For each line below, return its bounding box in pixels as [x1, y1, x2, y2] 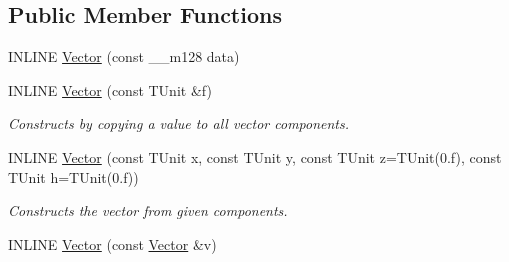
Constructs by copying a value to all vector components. [8, 113, 350, 134]
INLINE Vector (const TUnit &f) [8, 79, 212, 100]
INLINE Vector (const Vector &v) [8, 233, 217, 254]
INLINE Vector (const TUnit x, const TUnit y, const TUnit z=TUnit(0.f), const [8, 146, 502, 167]
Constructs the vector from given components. [8, 200, 288, 221]
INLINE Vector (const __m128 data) [8, 46, 240, 67]
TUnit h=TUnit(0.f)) [8, 166, 139, 187]
